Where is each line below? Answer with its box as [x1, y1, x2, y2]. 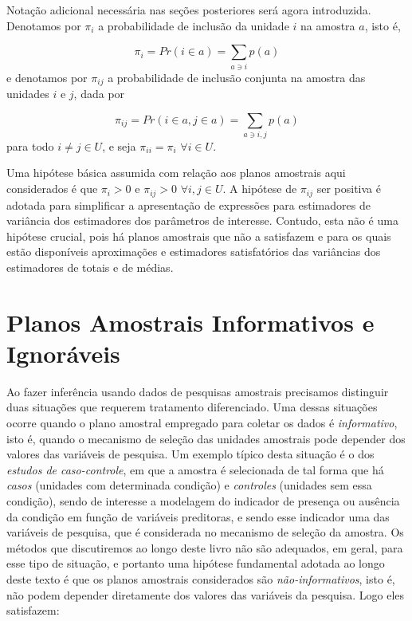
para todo [6, 137, 54, 154]
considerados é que [6, 180, 98, 197]
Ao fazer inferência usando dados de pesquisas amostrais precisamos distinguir [6, 383, 389, 399]
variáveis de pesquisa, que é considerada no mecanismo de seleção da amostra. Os [6, 524, 404, 540]
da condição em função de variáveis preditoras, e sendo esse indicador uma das [6, 508, 390, 525]
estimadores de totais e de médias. [6, 258, 174, 275]
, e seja [102, 137, 136, 154]
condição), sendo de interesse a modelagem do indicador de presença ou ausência [6, 492, 400, 509]
